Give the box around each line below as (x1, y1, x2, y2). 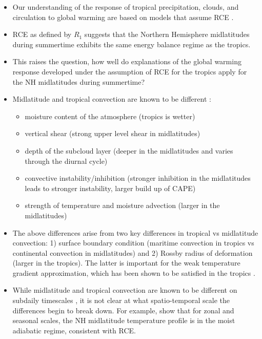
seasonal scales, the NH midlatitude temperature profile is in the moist (12, 315, 235, 326)
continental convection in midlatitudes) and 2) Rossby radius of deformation (12, 247, 253, 258)
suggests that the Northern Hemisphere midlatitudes (84, 29, 250, 40)
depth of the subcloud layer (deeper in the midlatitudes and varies (25, 145, 233, 156)
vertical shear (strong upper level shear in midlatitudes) (25, 128, 200, 139)
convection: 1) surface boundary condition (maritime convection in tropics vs (12, 237, 254, 248)
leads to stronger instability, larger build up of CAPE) (25, 182, 196, 193)
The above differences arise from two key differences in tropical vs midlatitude (12, 227, 258, 238)
